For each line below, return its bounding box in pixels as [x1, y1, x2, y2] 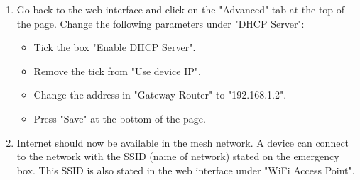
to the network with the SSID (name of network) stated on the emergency [16, 149, 339, 164]
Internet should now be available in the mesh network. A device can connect [16, 135, 349, 150]
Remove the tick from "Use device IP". [33, 63, 201, 78]
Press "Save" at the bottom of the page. [33, 111, 206, 125]
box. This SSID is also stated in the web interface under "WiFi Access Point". [16, 162, 355, 177]
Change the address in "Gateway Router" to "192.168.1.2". [33, 87, 287, 102]
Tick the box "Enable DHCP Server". [33, 40, 196, 55]
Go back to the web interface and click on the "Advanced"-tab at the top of [16, 2, 345, 16]
